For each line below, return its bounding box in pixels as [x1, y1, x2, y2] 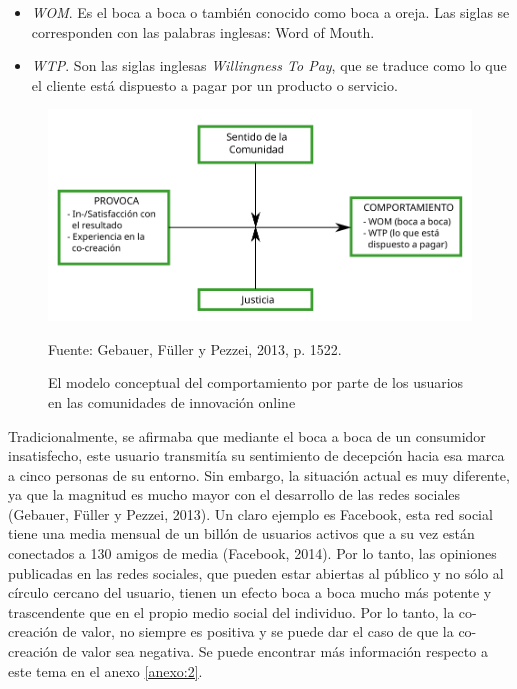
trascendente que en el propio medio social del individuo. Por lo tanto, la [8, 601, 455, 622]
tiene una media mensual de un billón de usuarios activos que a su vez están [8, 523, 475, 544]
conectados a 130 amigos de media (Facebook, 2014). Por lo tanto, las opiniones [8, 543, 497, 564]
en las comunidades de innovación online [48, 391, 296, 412]
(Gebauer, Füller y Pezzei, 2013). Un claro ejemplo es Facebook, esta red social [8, 503, 493, 524]
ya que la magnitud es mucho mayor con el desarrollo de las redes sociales [8, 484, 461, 505]
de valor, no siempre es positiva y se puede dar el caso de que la [62, 621, 454, 642]
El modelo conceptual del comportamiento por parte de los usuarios [48, 372, 464, 393]
